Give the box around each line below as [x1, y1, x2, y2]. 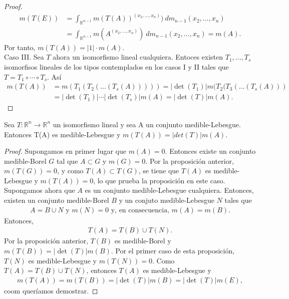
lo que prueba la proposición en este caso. [97, 175, 225, 185]
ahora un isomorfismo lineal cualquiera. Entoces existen [53, 52, 223, 62]
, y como [57, 165, 84, 176]
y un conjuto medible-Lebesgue [119, 195, 214, 205]
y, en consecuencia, [111, 206, 170, 214]
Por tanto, [4, 42, 36, 52]
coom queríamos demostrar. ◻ [4, 285, 98, 295]
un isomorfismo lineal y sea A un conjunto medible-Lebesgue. [53, 119, 241, 129]
